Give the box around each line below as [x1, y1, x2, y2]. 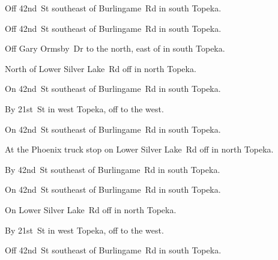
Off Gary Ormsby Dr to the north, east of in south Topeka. [5, 42, 225, 55]
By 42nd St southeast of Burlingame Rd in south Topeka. [5, 163, 220, 175]
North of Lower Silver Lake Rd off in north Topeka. [5, 62, 196, 74]
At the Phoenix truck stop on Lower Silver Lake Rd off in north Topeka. [5, 143, 274, 156]
